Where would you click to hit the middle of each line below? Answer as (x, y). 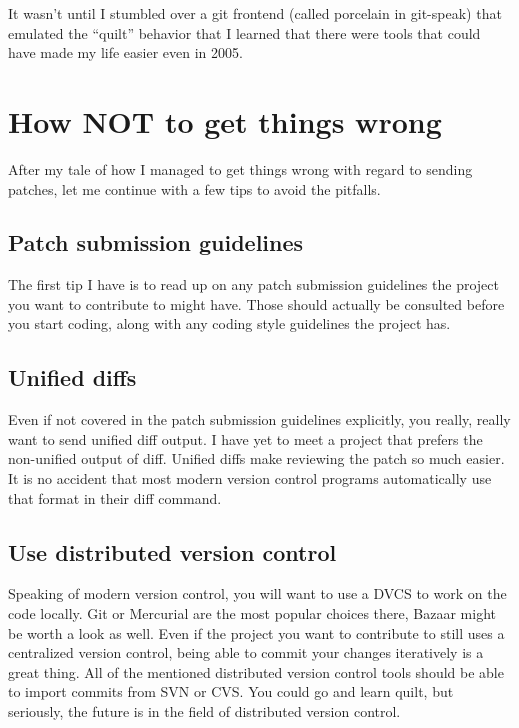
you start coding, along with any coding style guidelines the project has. (229, 323)
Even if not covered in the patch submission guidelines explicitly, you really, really (259, 419)
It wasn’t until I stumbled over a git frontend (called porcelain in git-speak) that (255, 13)
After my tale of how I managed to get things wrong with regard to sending (240, 168)
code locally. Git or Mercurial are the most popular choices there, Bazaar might (252, 613)
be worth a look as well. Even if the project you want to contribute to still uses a (256, 632)
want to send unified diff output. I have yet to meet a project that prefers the (245, 438)
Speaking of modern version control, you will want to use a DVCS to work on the (257, 593)
